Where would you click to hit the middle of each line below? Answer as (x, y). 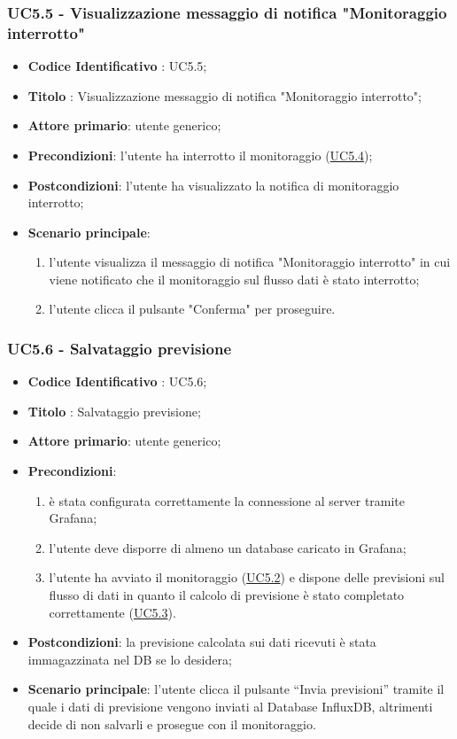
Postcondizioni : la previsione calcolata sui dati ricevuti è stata (202, 642)
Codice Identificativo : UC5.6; (117, 381)
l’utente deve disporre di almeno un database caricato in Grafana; (228, 547)
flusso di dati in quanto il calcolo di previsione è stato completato (227, 595)
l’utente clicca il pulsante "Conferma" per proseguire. (192, 309)
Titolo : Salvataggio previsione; (114, 411)
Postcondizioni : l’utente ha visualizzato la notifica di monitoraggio (213, 185)
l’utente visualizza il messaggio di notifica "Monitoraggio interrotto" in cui (250, 262)
